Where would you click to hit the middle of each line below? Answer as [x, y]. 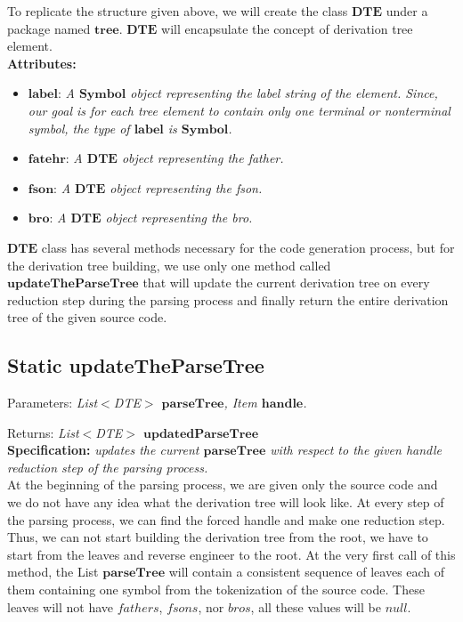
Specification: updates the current [103, 450]
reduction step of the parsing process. [108, 467]
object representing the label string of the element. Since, [284, 93]
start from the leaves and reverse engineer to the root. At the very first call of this [231, 554]
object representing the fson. [186, 187]
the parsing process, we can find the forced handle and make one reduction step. [226, 519]
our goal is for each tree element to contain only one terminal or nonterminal [239, 110]
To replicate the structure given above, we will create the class [178, 11]
